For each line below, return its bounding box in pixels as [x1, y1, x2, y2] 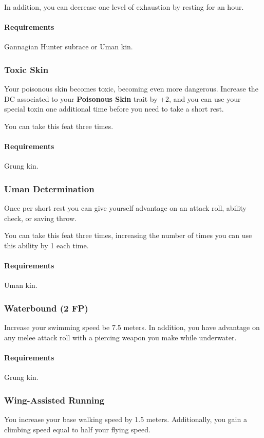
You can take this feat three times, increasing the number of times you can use [4, 230, 252, 241]
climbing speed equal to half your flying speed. [4, 424, 150, 434]
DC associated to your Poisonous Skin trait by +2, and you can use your [4, 93, 241, 104]
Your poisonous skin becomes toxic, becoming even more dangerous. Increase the [4, 83, 258, 94]
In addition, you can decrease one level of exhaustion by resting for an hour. [4, 2, 244, 12]
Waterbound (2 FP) [4, 301, 88, 314]
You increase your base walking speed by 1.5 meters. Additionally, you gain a [4, 413, 247, 424]
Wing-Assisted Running [4, 393, 105, 406]
